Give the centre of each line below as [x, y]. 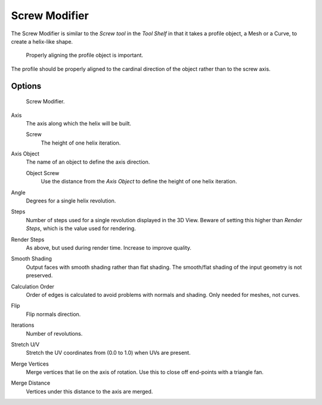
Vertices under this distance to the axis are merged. [89, 391]
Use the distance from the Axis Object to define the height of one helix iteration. [139, 182]
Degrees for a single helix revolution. [71, 201]
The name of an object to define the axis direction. [88, 162]
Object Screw [43, 173]
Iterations [23, 325]
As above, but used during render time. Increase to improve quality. [109, 247]
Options [26, 86]
